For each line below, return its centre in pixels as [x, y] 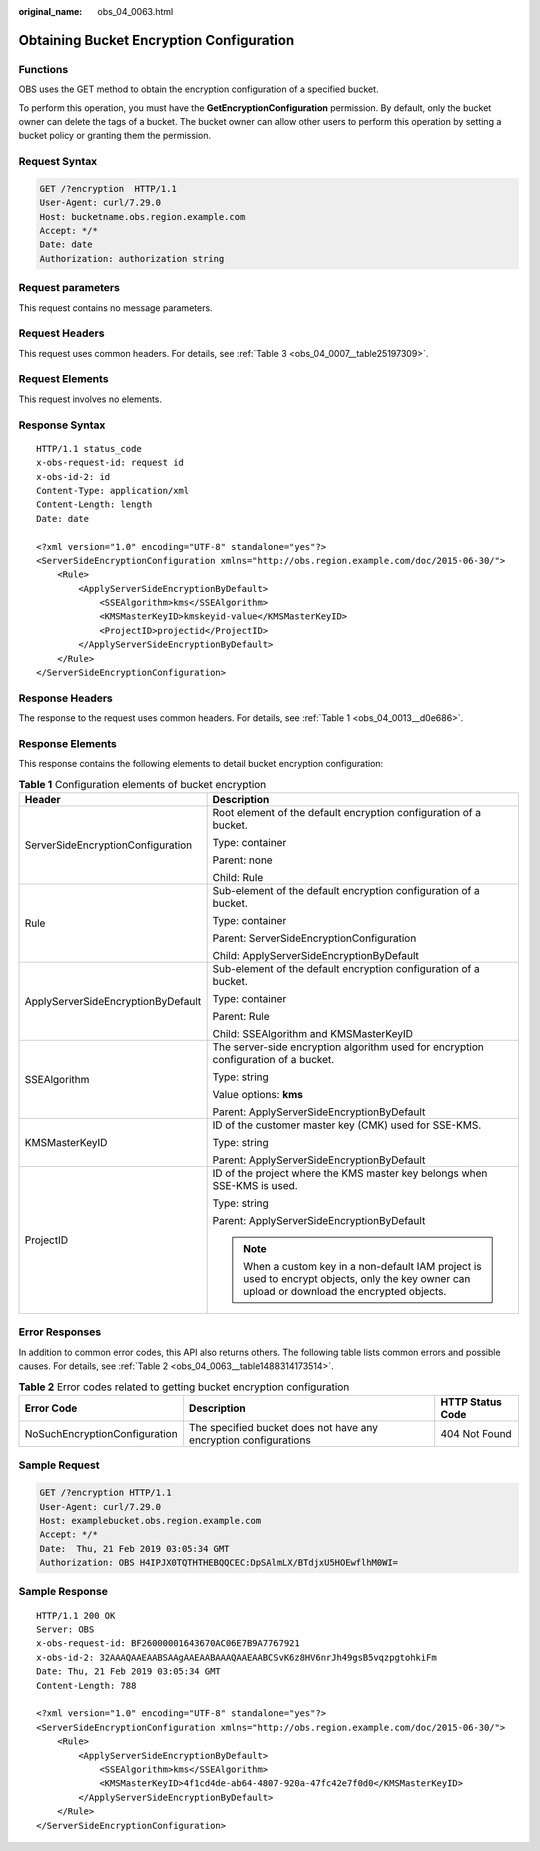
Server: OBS [65, 1629]
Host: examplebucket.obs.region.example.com [150, 1520]
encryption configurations [250, 1440]
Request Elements [63, 379]
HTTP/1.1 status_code [89, 448]
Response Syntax [62, 425]
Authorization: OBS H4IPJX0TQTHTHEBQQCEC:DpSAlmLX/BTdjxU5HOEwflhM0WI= [219, 1563]
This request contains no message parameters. [116, 307]
